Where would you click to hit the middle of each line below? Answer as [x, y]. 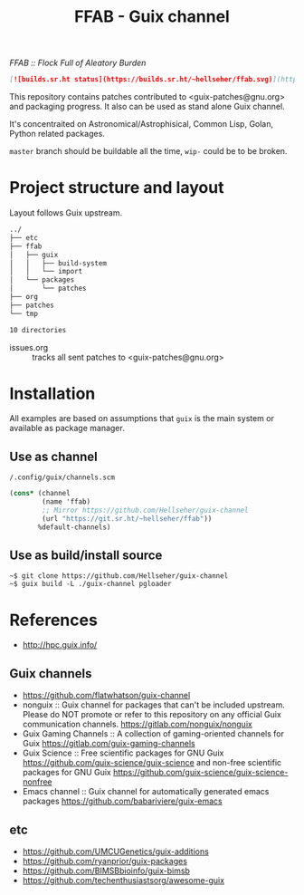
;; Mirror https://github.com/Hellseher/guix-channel [145, 510]
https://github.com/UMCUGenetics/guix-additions [116, 852]
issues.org [29, 347]
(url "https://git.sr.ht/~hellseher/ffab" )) [127, 518]
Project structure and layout [117, 188]
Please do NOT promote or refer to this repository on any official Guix [152, 715]
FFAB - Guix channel [152, 17]
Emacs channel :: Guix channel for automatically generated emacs [146, 792]
